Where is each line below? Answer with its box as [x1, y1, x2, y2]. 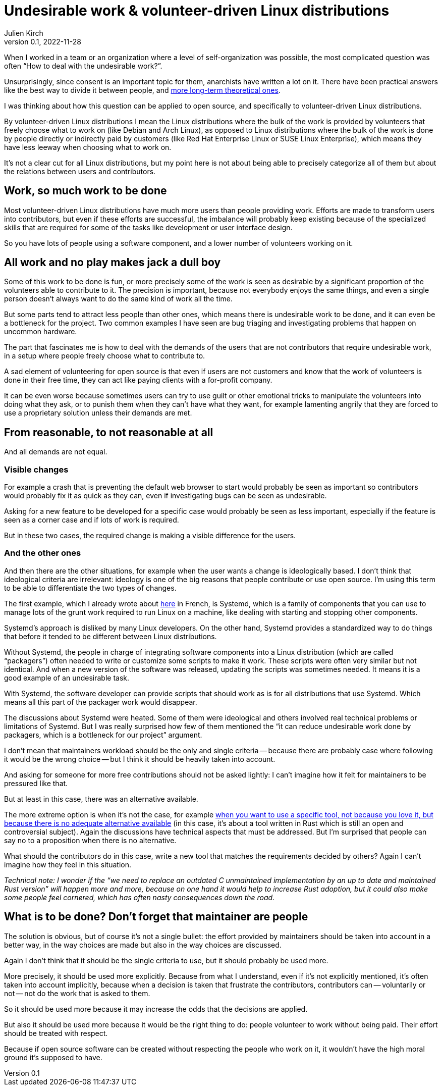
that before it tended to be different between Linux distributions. [4, 632, 217, 641]
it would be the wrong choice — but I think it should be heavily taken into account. [4, 754, 275, 763]
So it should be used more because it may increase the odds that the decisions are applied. [4, 1004, 308, 1013]
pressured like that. [4, 778, 68, 788]
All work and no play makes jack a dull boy [4, 256, 221, 269]
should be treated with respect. [4, 1028, 108, 1037]
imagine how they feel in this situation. [4, 860, 131, 869]
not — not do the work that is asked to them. [4, 989, 150, 998]
